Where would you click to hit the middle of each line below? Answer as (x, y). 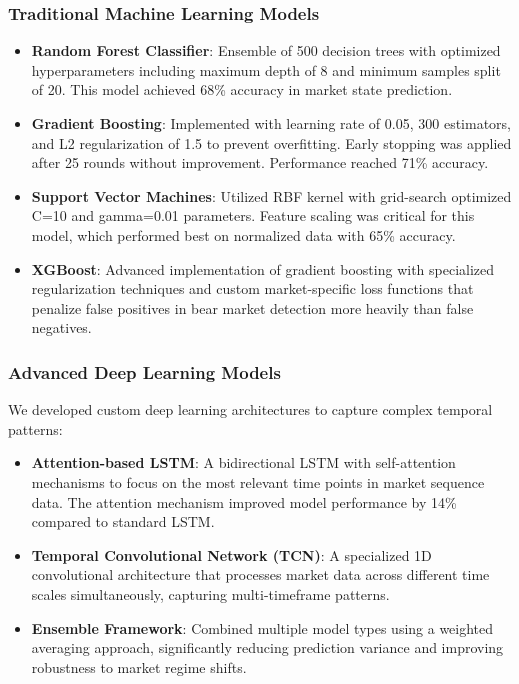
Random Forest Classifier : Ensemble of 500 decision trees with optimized (266, 50)
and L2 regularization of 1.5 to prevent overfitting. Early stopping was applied (271, 142)
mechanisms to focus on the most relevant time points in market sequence (258, 481)
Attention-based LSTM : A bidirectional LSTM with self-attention (243, 462)
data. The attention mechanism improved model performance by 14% (244, 501)
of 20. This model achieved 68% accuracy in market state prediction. (242, 89)
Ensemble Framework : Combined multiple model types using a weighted (262, 627)
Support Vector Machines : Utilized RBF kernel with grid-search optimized (271, 195)
